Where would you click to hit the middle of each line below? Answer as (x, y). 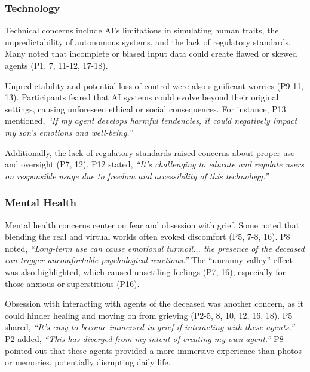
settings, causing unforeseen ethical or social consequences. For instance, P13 (145, 109)
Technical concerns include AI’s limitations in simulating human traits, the (142, 30)
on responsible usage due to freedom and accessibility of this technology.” (137, 176)
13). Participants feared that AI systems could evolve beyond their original (142, 97)
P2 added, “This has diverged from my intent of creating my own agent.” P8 (144, 338)
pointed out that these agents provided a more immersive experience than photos (154, 350)
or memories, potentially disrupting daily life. (88, 362)
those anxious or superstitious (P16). (72, 283)
